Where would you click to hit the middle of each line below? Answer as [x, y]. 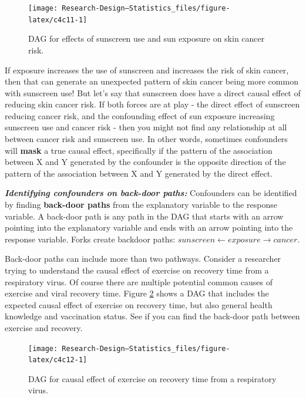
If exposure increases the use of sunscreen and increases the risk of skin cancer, [147, 70]
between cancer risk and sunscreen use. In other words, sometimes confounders [146, 139]
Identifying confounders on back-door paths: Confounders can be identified [151, 193]
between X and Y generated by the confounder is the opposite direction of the [145, 162]
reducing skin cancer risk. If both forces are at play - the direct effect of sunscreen [152, 104]
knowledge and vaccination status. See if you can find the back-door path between [152, 316]
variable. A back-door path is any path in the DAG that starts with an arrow [144, 216]
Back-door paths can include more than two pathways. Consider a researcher [143, 259]
